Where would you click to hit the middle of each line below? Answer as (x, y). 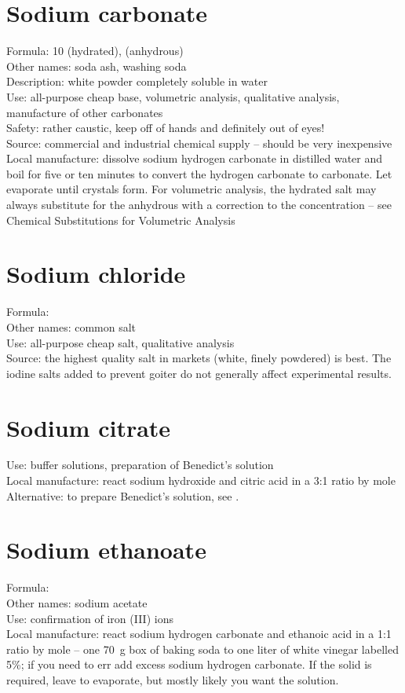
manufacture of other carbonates (85, 112)
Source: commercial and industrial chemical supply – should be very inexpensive (199, 143)
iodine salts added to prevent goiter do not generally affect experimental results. (199, 373)
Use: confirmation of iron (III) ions (90, 618)
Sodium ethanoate (106, 550)
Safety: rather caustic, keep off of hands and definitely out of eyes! (166, 128)
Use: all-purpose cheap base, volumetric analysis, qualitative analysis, (173, 96)
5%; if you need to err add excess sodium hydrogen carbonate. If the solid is (189, 664)
